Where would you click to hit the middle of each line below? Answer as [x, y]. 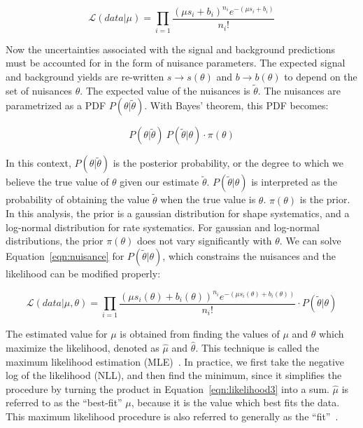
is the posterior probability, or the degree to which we [228, 163]
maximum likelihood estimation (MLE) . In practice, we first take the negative [175, 361]
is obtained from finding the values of [200, 334]
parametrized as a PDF [56, 105]
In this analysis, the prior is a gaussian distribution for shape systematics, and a [178, 213]
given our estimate [159, 182]
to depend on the [321, 76]
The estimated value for [57, 334]
